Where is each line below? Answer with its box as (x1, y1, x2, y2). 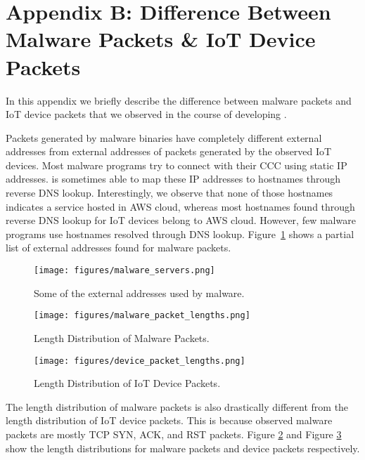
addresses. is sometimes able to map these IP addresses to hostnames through (6, 171, 340, 186)
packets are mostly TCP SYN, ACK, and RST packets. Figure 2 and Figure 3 (6, 426, 342, 441)
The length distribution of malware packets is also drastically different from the (6, 399, 349, 414)
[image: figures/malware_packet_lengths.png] (34, 310, 250, 321)
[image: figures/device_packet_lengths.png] (34, 355, 245, 366)
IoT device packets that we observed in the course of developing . (6, 107, 287, 121)
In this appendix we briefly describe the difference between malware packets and (6, 93, 352, 107)
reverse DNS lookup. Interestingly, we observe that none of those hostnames (6, 185, 333, 200)
